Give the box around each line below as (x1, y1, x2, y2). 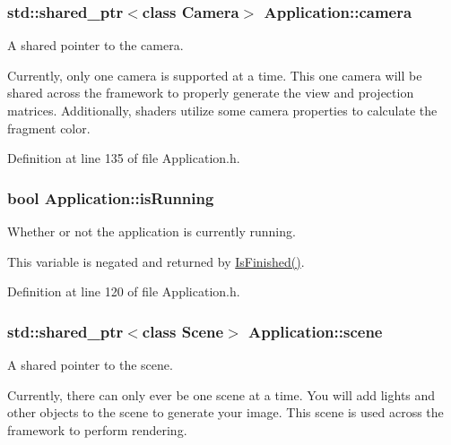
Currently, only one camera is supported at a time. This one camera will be (7, 65, 422, 84)
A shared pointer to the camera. (7, 36, 184, 55)
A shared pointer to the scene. (7, 355, 173, 373)
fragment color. (7, 118, 91, 137)
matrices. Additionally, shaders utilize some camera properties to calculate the (7, 101, 438, 119)
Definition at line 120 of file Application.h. (7, 282, 240, 301)
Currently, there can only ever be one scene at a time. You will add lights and (7, 385, 436, 404)
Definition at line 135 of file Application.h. (7, 149, 240, 167)
